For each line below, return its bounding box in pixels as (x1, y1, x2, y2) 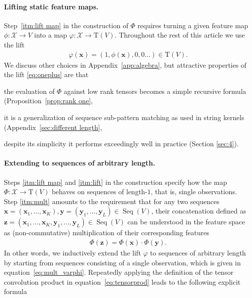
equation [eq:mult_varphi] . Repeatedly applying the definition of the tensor (4, 267, 234, 277)
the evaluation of (4, 85, 55, 96)
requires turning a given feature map (137, 20, 249, 30)
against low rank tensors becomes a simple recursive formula (64, 85, 247, 96)
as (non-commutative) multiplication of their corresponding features (4, 227, 210, 238)
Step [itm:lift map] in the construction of (4, 20, 129, 30)
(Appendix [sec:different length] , (4, 122, 102, 132)
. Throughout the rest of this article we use (114, 30, 245, 40)
